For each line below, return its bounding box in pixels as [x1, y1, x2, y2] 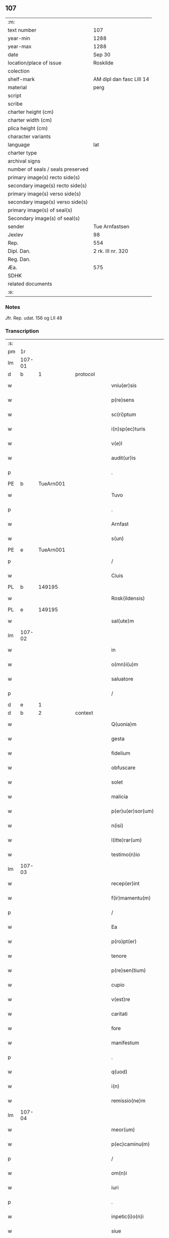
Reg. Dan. [8, 255, 31, 262]
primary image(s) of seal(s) [8, 207, 73, 214]
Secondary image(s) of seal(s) [8, 215, 80, 222]
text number [8, 26, 37, 33]
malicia [111, 793, 128, 800]
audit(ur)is [111, 454, 136, 461]
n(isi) [111, 822, 124, 829]
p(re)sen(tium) [111, 967, 146, 974]
